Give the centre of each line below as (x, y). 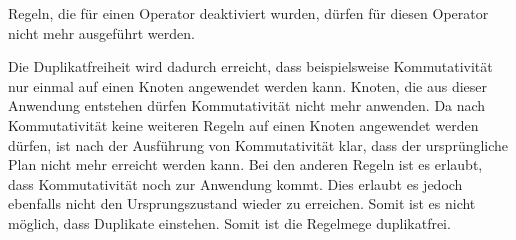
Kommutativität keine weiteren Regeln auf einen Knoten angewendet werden (243, 124)
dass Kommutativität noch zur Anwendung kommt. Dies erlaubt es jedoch (235, 183)
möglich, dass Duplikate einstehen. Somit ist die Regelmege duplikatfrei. (229, 222)
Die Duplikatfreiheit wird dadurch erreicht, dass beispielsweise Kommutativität (250, 66)
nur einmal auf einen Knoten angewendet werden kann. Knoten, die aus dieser (248, 85)
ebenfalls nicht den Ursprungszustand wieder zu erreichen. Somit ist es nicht (242, 203)
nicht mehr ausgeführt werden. (101, 32)
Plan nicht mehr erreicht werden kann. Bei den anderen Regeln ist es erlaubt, (245, 164)
